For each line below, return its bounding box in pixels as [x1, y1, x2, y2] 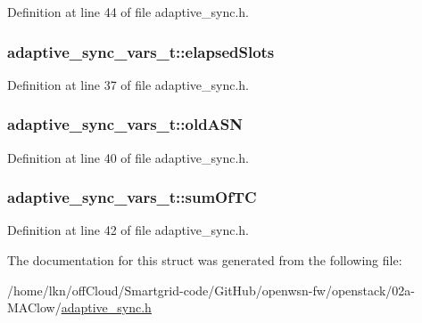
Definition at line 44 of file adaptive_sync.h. [7, 3, 249, 20]
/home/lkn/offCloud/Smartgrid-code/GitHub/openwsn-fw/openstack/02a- [7, 280, 415, 299]
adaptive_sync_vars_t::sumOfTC [7, 186, 257, 208]
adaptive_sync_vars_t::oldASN [7, 113, 244, 135]
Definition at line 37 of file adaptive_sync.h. [7, 75, 249, 93]
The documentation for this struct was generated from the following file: [7, 251, 402, 270]
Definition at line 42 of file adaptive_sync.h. [7, 221, 249, 239]
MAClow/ [7, 298, 62, 317]
